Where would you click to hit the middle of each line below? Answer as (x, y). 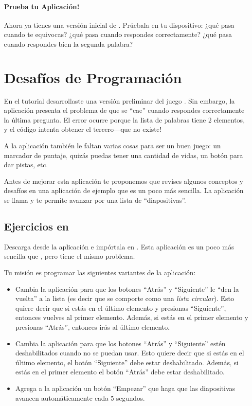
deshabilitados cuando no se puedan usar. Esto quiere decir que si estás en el (130, 353)
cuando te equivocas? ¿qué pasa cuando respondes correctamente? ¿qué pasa (118, 34)
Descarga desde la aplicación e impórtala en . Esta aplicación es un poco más (119, 246)
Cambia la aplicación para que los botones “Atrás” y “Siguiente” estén (120, 343)
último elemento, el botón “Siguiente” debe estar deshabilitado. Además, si (127, 362)
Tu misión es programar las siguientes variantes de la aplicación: (100, 273)
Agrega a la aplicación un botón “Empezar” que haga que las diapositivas (125, 388)
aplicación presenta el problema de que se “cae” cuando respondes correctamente (124, 110)
